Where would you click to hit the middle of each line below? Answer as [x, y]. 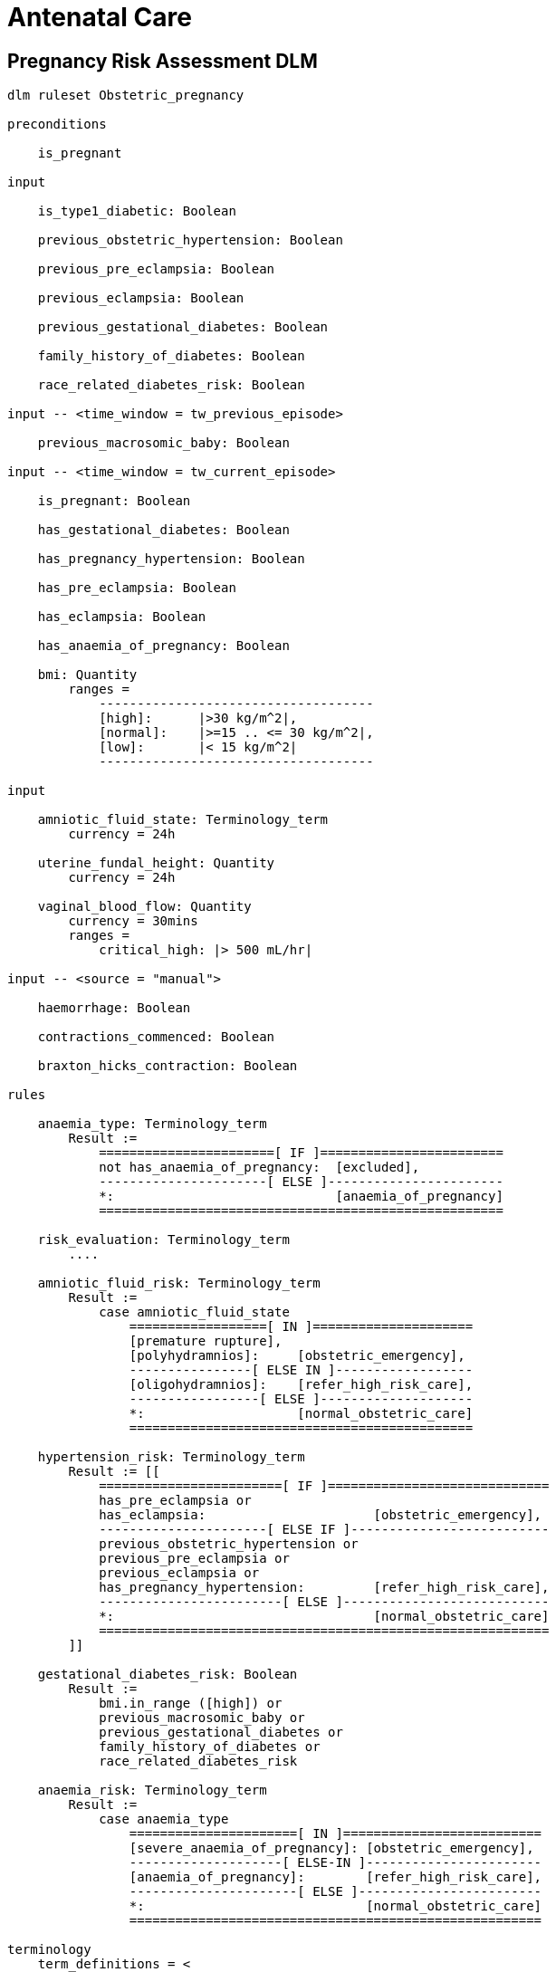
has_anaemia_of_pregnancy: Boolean [163, 646]
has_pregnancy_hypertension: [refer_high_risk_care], [324, 1588]
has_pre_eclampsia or [175, 1501]
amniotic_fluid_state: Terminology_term [183, 820]
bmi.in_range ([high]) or [191, 1704]
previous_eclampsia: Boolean [141, 298]
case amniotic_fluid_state [194, 1312]
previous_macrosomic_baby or [202, 1718]
